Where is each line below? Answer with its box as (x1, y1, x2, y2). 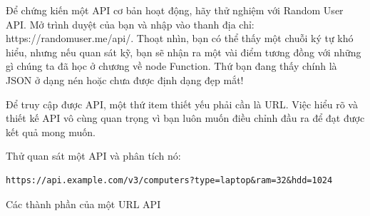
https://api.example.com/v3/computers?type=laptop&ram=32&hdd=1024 (6, 175, 333, 185)
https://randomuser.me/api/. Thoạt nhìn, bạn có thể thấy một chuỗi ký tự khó (6, 31, 354, 46)
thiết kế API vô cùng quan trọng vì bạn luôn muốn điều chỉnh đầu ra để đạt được (6, 110, 365, 125)
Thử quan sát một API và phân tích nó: (6, 148, 181, 163)
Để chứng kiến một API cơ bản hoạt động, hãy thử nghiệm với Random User (6, 3, 344, 17)
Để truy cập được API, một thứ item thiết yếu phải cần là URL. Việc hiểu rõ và (6, 96, 358, 111)
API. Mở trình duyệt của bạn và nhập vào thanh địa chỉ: (6, 16, 255, 31)
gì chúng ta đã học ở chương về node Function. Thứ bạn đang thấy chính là (6, 58, 337, 73)
